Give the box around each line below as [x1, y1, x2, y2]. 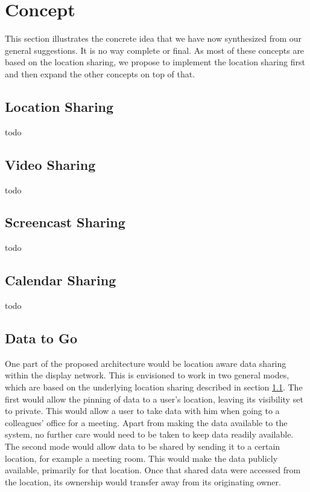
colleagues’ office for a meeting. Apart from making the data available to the [5, 416, 288, 429]
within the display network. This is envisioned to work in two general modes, [5, 369, 289, 381]
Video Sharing [5, 155, 96, 173]
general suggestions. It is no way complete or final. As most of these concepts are [5, 44, 305, 56]
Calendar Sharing [5, 271, 116, 290]
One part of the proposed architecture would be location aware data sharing [5, 357, 286, 369]
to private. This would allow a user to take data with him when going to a [5, 404, 280, 417]
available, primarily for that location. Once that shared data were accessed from [5, 464, 301, 476]
